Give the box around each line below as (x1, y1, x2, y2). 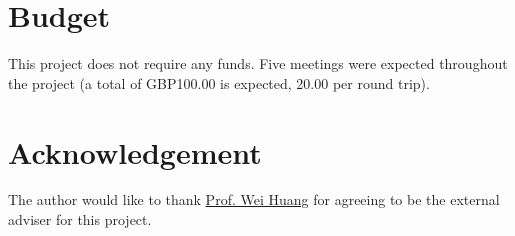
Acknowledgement (8, 131, 262, 172)
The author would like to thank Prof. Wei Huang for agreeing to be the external (8, 189, 500, 210)
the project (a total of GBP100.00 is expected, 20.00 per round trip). (8, 72, 430, 93)
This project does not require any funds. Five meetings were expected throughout (8, 53, 508, 74)
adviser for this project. (8, 209, 152, 230)
